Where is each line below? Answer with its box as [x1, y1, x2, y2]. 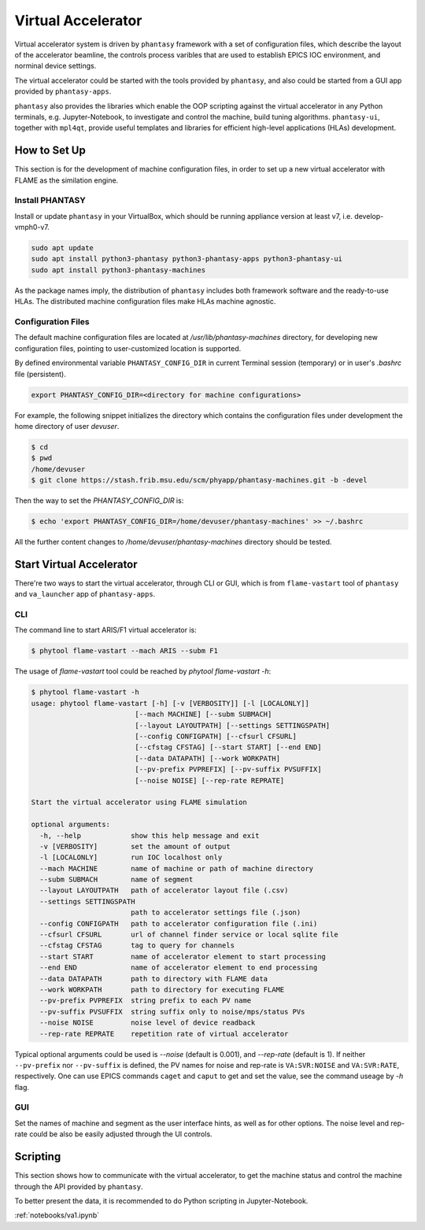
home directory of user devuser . [14, 421, 120, 430]
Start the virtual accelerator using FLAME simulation [31, 798, 247, 807]
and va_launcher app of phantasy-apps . [14, 589, 156, 599]
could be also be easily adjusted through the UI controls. [28, 1129, 213, 1139]
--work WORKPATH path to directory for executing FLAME [39, 984, 285, 994]
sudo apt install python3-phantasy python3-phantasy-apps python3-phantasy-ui [31, 254, 342, 264]
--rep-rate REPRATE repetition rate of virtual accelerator [39, 1029, 289, 1038]
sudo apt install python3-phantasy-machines [31, 265, 206, 275]
